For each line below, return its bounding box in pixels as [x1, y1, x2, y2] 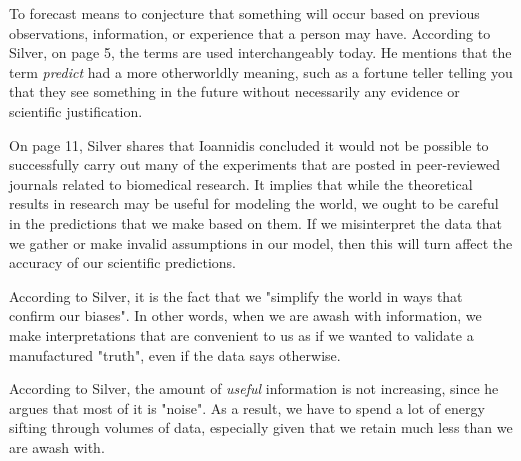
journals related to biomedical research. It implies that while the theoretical [9, 173, 473, 194]
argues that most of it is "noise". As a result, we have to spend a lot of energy [9, 397, 485, 418]
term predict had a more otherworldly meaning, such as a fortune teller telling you [9, 61, 513, 82]
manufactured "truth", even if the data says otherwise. [9, 344, 341, 365]
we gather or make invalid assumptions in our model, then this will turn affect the [9, 232, 513, 253]
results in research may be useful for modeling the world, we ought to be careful [9, 193, 499, 214]
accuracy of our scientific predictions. [9, 252, 236, 273]
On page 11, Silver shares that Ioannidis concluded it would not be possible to [9, 134, 489, 155]
